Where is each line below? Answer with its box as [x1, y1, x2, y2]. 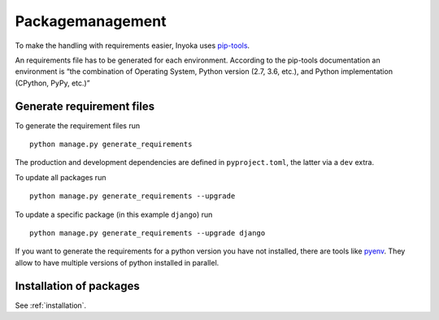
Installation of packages [15, 279, 140, 292]
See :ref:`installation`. [15, 301, 87, 310]
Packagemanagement [15, 12, 167, 30]
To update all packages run [15, 172, 106, 182]
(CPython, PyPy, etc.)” [15, 78, 90, 88]
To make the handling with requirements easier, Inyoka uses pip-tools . [15, 41, 250, 50]
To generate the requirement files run [15, 120, 141, 130]
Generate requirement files [15, 99, 154, 113]
